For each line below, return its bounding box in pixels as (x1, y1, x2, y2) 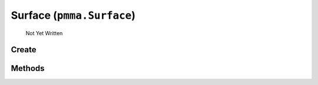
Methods (11, 63, 45, 73)
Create (11, 45, 37, 55)
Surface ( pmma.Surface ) (11, 9, 135, 22)
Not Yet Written (25, 29, 63, 36)
